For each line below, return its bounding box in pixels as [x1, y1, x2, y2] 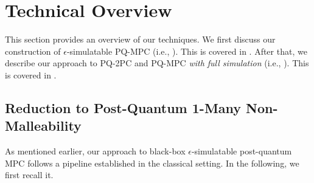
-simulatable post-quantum [191, 145, 292, 157]
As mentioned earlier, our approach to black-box [5, 145, 186, 157]
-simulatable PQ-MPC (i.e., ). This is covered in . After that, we [66, 44, 307, 57]
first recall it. [5, 168, 54, 181]
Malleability [5, 116, 82, 135]
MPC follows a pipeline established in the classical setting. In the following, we [5, 156, 299, 169]
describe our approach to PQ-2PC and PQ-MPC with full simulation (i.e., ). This [5, 57, 309, 69]
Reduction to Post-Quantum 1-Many [5, 98, 242, 117]
